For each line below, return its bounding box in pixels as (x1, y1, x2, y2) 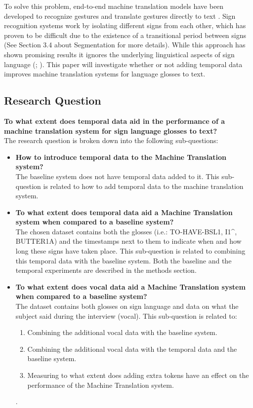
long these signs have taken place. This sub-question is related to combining (15, 246, 246, 256)
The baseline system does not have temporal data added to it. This (15, 171, 219, 181)
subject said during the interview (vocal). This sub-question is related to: (15, 310, 237, 321)
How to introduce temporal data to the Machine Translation (15, 151, 226, 162)
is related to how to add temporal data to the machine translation (43, 181, 244, 191)
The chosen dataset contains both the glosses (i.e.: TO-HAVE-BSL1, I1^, (15, 226, 237, 236)
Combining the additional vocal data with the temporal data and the (27, 343, 237, 354)
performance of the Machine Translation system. (27, 379, 174, 390)
